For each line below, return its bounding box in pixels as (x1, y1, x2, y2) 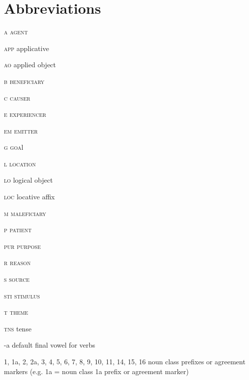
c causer (4, 92, 30, 103)
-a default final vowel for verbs (4, 340, 96, 350)
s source (4, 274, 30, 284)
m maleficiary (4, 208, 47, 218)
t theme (4, 307, 28, 317)
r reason (4, 257, 31, 268)
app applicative (4, 43, 49, 53)
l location (4, 158, 36, 168)
